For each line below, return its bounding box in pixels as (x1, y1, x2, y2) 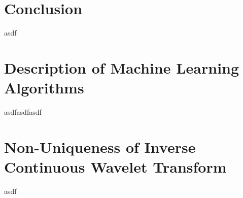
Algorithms (4, 77, 84, 98)
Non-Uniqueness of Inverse (4, 136, 196, 157)
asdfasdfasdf (4, 107, 42, 117)
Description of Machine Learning (4, 57, 239, 78)
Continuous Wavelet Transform (4, 156, 227, 177)
